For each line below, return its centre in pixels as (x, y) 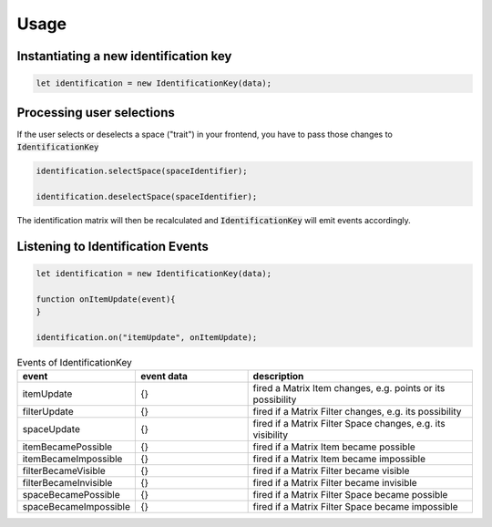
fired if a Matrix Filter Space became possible (350, 495)
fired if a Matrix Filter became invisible (335, 483)
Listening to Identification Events (113, 246)
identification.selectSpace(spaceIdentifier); (142, 171)
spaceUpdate (51, 429)
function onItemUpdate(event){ (106, 299)
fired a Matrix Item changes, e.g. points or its (349, 388)
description (278, 377)
